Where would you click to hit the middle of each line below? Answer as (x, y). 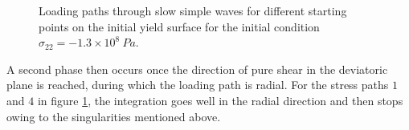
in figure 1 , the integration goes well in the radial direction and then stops (220, 100)
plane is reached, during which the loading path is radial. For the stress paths (198, 85)
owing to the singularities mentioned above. (114, 116)
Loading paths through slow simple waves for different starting (193, 10)
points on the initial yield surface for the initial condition (179, 26)
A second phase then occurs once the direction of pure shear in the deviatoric (197, 69)
